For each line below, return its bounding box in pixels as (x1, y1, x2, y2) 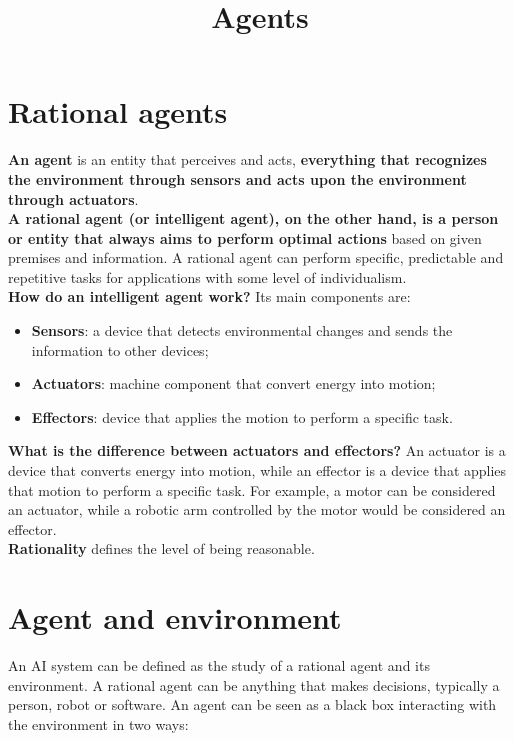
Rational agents (8, 91, 228, 132)
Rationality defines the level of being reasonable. (8, 538, 315, 559)
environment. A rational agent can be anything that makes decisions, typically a (8, 674, 500, 695)
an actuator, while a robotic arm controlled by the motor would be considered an (8, 499, 506, 520)
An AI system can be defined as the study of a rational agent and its (8, 655, 430, 676)
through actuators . (8, 188, 139, 209)
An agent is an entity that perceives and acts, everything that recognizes (8, 149, 487, 170)
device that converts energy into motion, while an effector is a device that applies (8, 460, 507, 481)
